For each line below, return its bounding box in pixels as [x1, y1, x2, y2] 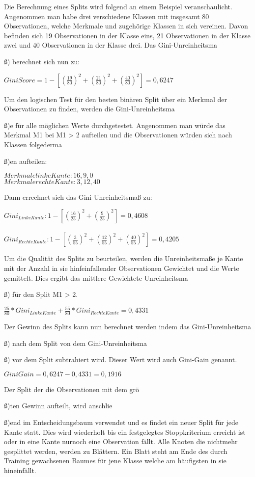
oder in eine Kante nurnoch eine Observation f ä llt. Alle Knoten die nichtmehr [4, 436, 238, 447]
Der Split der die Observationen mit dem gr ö [4, 384, 139, 394]
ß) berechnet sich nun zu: [4, 56, 80, 66]
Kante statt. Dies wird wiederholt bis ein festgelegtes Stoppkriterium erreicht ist [4, 426, 246, 437]
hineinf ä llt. [4, 465, 36, 475]
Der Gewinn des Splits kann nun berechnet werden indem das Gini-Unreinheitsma [4, 321, 251, 332]
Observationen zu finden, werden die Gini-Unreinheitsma [4, 104, 175, 114]
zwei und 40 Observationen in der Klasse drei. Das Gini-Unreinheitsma [4, 40, 218, 50]
